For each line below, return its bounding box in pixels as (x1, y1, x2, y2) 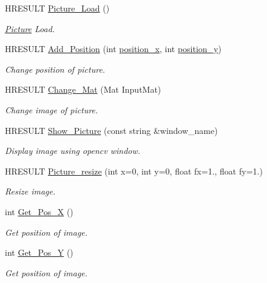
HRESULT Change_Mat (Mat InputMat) (5, 83, 161, 96)
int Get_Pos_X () (5, 205, 73, 218)
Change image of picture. (5, 103, 98, 116)
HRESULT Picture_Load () (5, 2, 110, 14)
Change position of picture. (5, 62, 106, 75)
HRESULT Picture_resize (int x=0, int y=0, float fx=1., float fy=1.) (5, 164, 263, 177)
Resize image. (5, 185, 56, 198)
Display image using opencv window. (5, 144, 141, 157)
